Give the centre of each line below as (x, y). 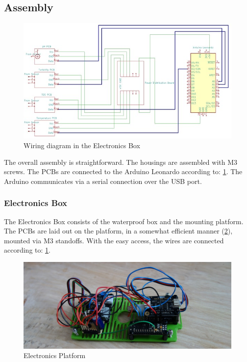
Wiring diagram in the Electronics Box (82, 145)
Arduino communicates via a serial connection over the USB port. (103, 181)
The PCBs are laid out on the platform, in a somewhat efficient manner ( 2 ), (118, 231)
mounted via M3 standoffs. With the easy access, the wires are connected (114, 240)
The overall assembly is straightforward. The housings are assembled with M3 (121, 162)
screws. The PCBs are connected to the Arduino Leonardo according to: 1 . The (123, 171)
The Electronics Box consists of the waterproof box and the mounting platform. (124, 221)
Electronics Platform (55, 355)
